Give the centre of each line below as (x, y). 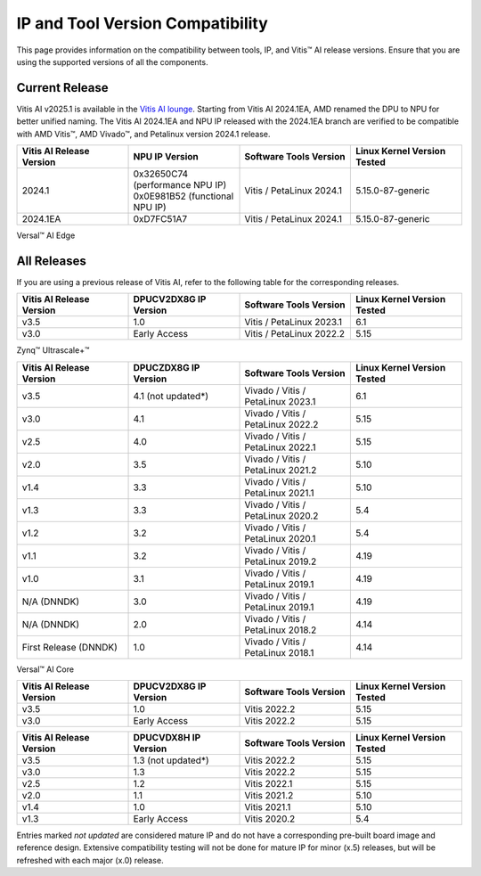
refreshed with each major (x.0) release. (90, 860)
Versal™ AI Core (45, 669)
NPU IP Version (166, 157)
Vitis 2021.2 (269, 796)
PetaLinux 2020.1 (280, 538)
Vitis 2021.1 (268, 807)
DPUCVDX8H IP (167, 738)
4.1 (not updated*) (171, 396)
